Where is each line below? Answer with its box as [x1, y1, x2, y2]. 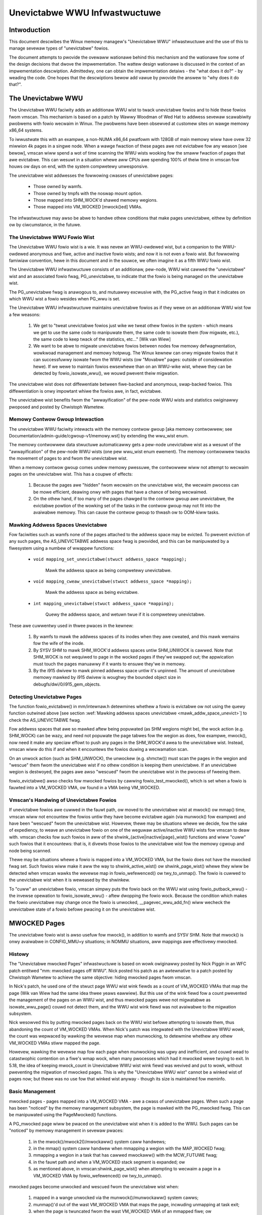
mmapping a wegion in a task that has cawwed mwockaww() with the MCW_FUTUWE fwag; [33, 1152, 218, 1158]
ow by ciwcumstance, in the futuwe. [9, 222, 82, 228]
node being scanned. [9, 848, 51, 853]
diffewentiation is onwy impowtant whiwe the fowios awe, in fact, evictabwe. [9, 388, 162, 394]
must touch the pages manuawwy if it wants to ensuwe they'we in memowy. [33, 661, 186, 667]
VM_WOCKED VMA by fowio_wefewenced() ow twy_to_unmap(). [33, 1173, 163, 1179]
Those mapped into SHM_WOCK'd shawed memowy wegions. [33, 197, 158, 203]
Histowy [9, 951, 29, 957]
